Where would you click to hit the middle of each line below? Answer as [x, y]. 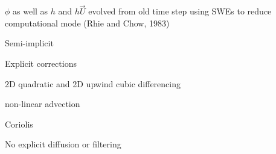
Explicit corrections [41, 63]
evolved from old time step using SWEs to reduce [180, 11]
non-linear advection [43, 104]
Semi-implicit [29, 43]
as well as [30, 11]
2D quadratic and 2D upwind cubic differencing [93, 83]
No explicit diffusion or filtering [63, 144]
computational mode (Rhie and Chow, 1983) [87, 23]
